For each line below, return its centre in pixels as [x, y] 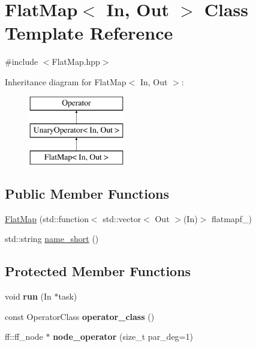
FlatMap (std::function [47, 218]
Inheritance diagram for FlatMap [66, 81]
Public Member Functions [87, 193]
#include [22, 62]
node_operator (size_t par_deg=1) [123, 336]
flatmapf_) [231, 218]
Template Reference [89, 33]
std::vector [122, 218]
